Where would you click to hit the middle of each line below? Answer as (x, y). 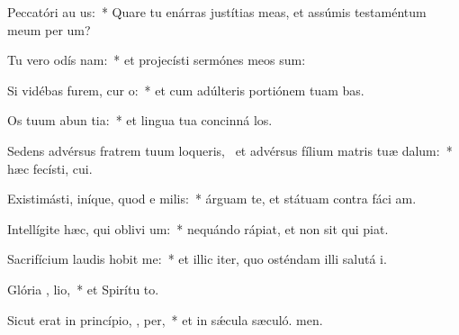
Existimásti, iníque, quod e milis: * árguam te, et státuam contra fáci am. (212, 199)
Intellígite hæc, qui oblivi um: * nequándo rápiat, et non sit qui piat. (198, 228)
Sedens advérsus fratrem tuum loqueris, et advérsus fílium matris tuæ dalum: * (230, 150)
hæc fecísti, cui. (50, 168)
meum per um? (49, 29)
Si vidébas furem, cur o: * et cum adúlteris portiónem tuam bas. (186, 90)
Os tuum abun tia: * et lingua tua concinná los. (140, 120)
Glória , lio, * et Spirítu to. (83, 289)
